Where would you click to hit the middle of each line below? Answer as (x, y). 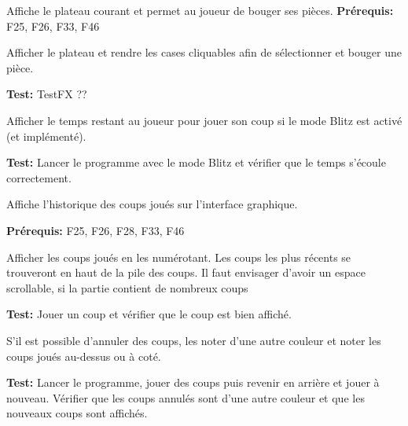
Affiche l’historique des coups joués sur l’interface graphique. (152, 204)
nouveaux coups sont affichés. (77, 413)
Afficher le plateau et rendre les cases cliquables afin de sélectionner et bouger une (204, 52)
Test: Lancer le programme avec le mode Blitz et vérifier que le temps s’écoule (196, 162)
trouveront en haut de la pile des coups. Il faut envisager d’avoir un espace (186, 272)
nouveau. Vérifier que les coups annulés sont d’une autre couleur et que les (186, 397)
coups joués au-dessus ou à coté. (84, 356)
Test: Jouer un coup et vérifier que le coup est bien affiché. (149, 314)
